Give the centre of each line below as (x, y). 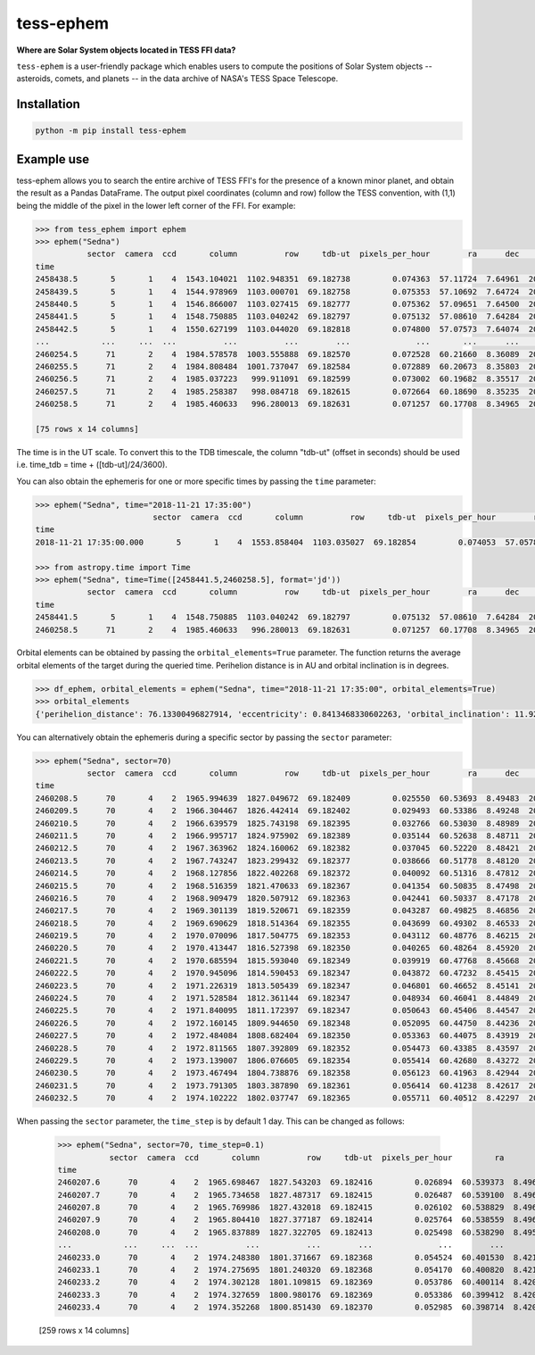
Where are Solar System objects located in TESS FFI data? (126, 50)
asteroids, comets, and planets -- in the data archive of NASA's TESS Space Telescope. (177, 79)
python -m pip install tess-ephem (111, 131)
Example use (53, 159)
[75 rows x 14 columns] (87, 429)
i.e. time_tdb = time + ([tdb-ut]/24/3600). (92, 465)
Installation (48, 104)
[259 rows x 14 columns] (84, 1331)
